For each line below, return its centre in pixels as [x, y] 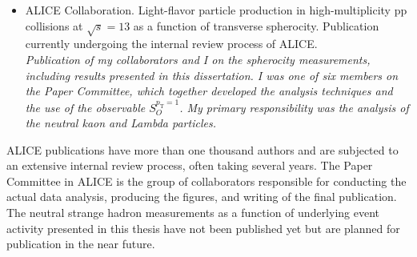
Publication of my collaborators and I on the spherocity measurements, [198, 59]
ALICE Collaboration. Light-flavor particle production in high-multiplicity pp [216, 10]
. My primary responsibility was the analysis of [294, 107]
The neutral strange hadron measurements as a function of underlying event [193, 213]
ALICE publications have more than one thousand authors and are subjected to [202, 149]
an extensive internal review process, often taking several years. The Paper [190, 165]
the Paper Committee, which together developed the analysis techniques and [209, 91]
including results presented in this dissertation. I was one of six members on [212, 75]
